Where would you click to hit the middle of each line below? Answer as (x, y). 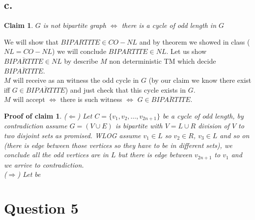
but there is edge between (155, 155)
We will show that (31, 41)
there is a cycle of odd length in (169, 25)
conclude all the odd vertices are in (56, 155)
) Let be (29, 174)
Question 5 (41, 208)
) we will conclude (79, 51)
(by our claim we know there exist (200, 80)
